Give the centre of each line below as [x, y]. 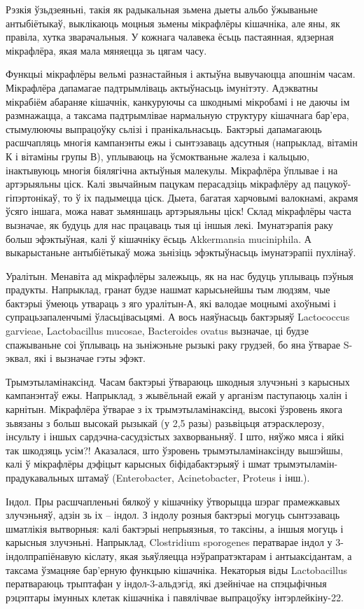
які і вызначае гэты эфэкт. [90, 358]
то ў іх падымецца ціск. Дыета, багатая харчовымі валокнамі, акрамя [211, 197]
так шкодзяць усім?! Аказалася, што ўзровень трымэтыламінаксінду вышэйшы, [174, 450]
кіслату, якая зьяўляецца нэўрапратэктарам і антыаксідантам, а [218, 555]
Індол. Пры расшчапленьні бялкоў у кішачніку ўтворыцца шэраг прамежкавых [173, 501]
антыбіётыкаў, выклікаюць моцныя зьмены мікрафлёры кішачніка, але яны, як [173, 23]
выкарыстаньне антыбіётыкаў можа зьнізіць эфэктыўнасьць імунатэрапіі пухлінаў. [181, 252]
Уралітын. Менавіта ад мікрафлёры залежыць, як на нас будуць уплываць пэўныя [180, 275]
